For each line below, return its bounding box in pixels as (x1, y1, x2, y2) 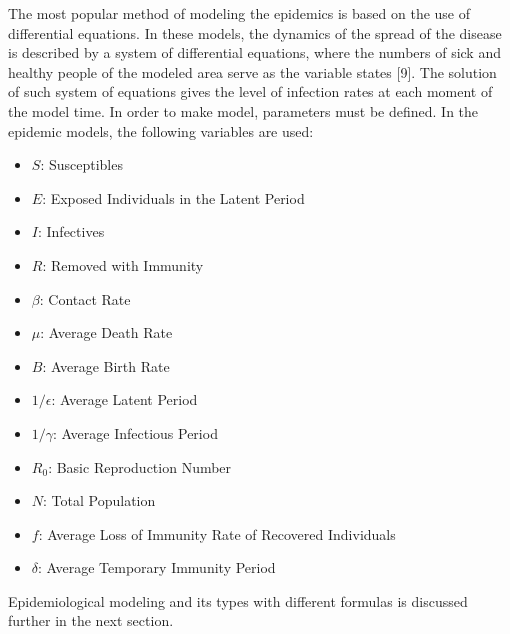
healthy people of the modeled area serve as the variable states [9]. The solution (8, 61, 497, 82)
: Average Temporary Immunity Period (38, 557, 276, 578)
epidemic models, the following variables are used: (8, 120, 314, 141)
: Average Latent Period (51, 389, 198, 410)
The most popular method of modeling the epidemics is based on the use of (8, 3, 471, 23)
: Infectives (37, 221, 105, 242)
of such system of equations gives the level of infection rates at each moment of (8, 81, 493, 102)
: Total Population (43, 490, 156, 511)
